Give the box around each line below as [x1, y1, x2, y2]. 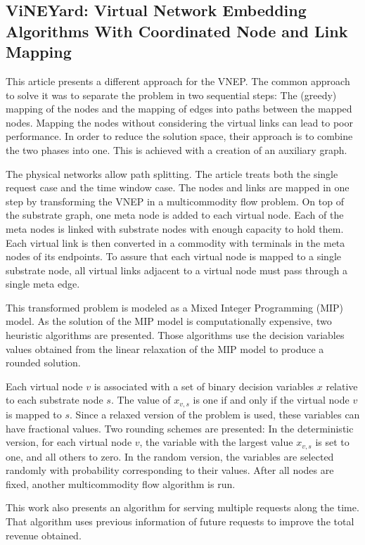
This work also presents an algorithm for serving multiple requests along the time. [6, 500, 359, 515]
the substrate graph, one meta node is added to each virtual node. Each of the [6, 207, 344, 222]
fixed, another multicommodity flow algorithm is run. [6, 476, 236, 491]
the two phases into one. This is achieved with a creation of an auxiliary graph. [6, 142, 347, 157]
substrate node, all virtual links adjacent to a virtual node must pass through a [6, 262, 347, 277]
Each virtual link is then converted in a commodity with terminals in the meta [6, 235, 345, 250]
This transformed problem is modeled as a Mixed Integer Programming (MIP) [6, 300, 344, 314]
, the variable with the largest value [139, 435, 293, 449]
